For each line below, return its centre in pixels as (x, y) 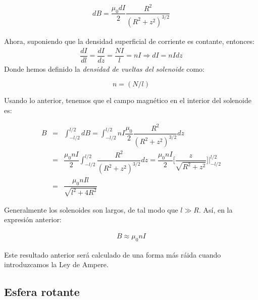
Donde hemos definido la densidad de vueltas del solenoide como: (104, 68)
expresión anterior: (33, 219)
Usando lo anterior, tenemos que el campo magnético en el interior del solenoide (128, 100)
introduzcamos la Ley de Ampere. (56, 264)
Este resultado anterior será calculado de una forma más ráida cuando (113, 254)
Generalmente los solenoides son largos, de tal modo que (91, 209)
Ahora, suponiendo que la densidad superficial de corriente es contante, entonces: (129, 41)
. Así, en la (216, 209)
